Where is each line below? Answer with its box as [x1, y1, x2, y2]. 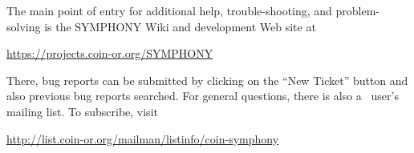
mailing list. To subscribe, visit [6, 103, 158, 119]
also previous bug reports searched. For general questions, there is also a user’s [6, 87, 399, 104]
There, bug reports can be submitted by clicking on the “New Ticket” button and [6, 71, 408, 88]
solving [6, 18, 41, 34]
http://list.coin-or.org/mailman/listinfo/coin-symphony [6, 130, 279, 147]
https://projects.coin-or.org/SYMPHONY [6, 45, 213, 62]
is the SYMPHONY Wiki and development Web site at [44, 18, 316, 34]
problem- [335, 2, 380, 18]
